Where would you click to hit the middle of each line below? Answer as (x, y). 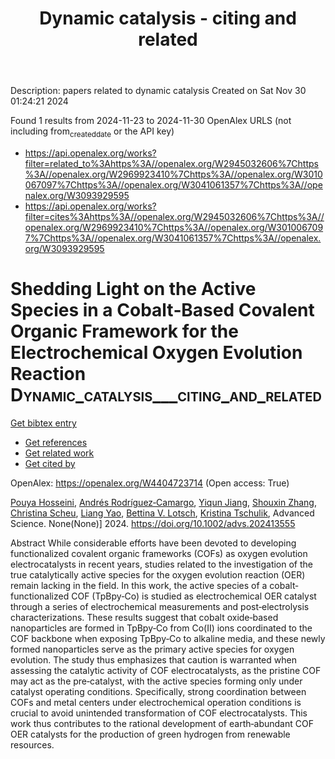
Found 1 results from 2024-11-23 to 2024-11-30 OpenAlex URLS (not (151, 121)
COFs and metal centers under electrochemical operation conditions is (156, 702)
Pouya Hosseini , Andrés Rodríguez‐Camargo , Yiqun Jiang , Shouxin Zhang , (163, 502)
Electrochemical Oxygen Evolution (156, 353)
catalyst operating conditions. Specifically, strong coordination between (158, 691)
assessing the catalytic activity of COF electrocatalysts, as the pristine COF (166, 670)
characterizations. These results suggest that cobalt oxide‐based (144, 617)
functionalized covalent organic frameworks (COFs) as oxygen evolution (159, 553)
